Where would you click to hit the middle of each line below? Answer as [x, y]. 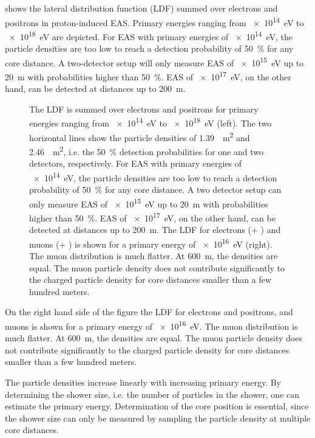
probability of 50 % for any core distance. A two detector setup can [155, 189]
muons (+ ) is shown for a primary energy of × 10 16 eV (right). [151, 243]
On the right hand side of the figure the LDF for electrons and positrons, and [149, 312]
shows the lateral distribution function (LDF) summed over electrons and [141, 8]
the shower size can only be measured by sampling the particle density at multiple [158, 418]
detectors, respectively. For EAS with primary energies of [136, 163]
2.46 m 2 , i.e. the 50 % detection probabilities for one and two [146, 150]
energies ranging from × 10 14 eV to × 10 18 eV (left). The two [151, 122]
